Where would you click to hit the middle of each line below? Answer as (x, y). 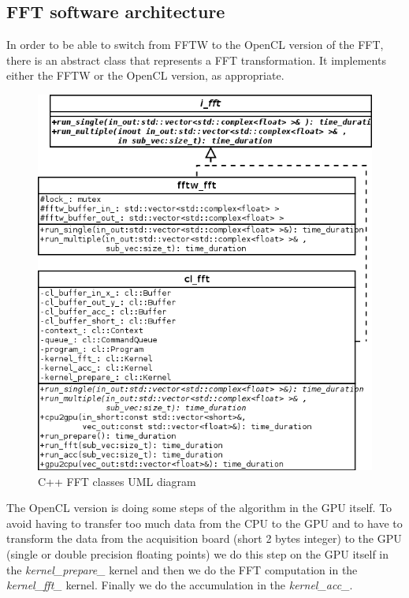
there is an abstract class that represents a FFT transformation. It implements (196, 60)
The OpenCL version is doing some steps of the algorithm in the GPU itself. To (199, 508)
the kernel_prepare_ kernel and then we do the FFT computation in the (182, 569)
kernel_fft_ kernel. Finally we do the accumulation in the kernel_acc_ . (180, 585)
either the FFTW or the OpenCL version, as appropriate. (145, 75)
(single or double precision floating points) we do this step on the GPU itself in (198, 553)
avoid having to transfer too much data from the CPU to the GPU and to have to (204, 523)
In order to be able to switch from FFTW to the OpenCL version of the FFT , (195, 45)
